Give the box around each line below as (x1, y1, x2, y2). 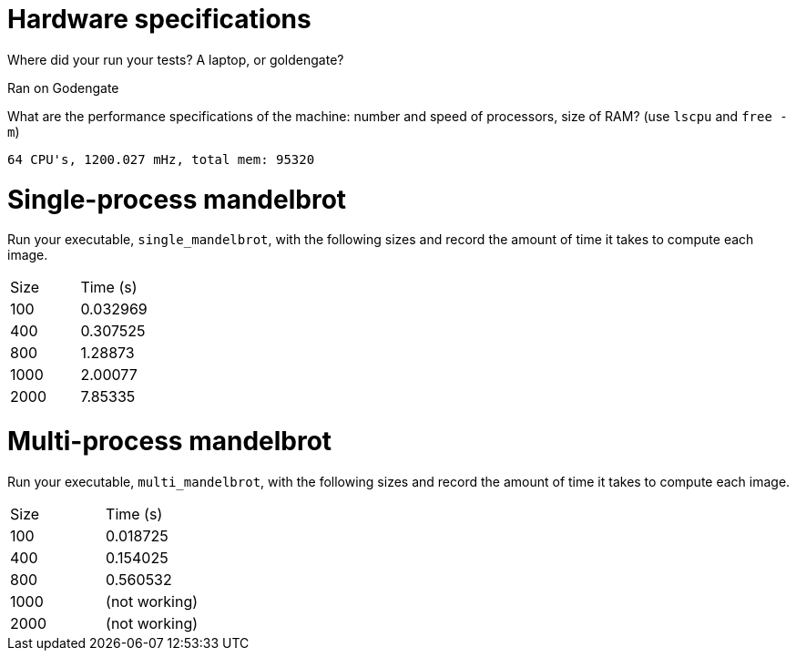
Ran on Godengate (7, 79, 119, 96)
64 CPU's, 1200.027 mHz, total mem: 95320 (7, 151, 315, 167)
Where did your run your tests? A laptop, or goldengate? (7, 51, 344, 67)
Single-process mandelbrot (7, 183, 347, 215)
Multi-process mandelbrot (7, 426, 332, 457)
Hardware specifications (7, 4, 311, 35)
